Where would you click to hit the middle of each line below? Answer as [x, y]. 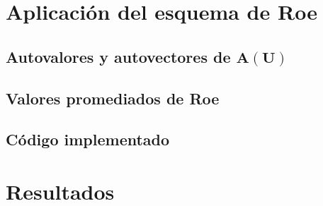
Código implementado [88, 139]
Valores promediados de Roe [113, 98]
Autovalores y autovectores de [118, 56]
